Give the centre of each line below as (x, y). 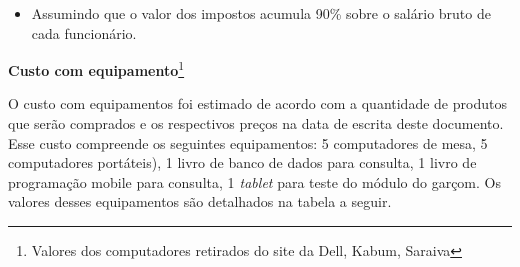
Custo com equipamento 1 (96, 68)
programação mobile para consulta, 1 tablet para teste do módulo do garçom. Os (254, 181)
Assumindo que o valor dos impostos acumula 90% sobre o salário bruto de (261, 13)
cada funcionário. (84, 32)
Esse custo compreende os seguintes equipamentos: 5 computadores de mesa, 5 (248, 142)
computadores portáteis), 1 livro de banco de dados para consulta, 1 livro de (242, 162)
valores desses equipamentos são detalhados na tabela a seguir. (200, 201)
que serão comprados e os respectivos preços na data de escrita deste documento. (256, 123)
